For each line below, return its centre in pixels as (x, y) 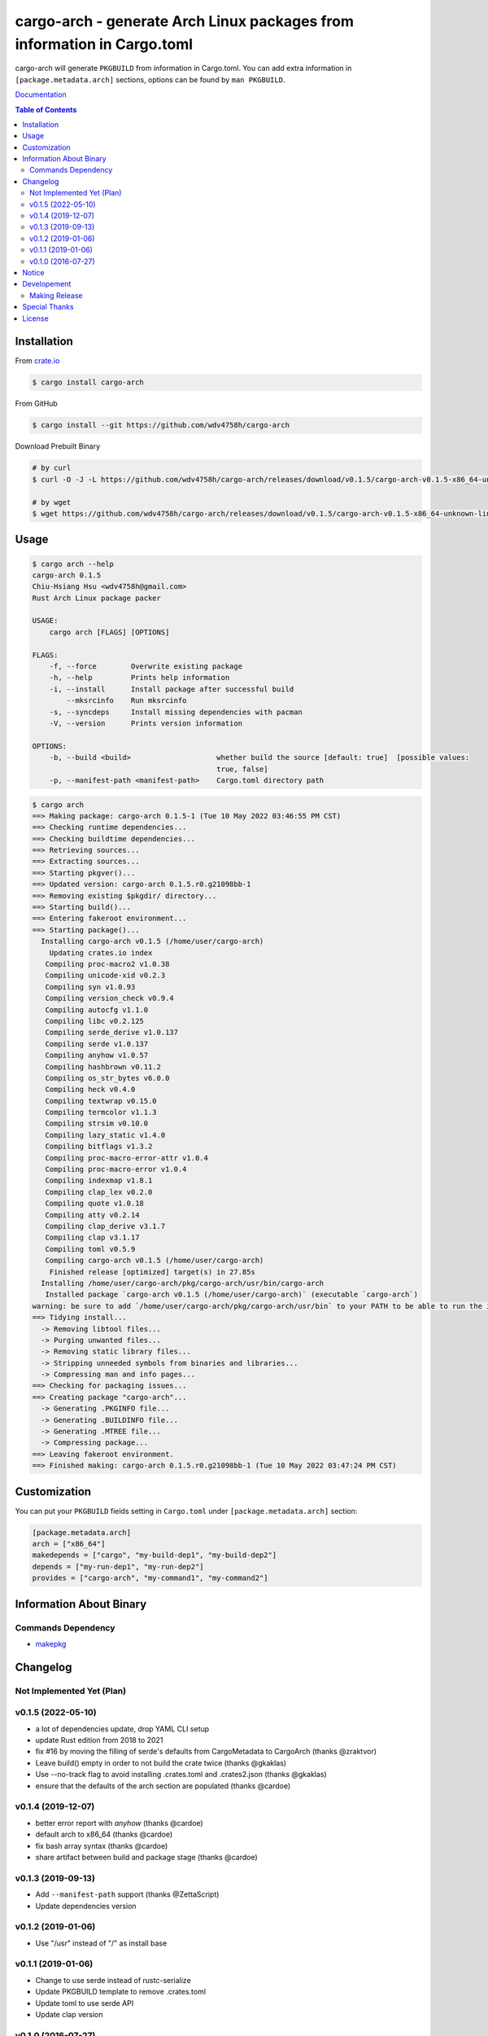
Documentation (41, 94)
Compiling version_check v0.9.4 (109, 998)
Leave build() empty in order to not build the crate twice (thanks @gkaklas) (161, 1762)
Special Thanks (48, 307)
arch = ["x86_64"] (69, 1544)
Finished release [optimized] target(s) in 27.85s (152, 1272)
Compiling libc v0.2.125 (94, 1021)
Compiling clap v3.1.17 (92, 1237)
